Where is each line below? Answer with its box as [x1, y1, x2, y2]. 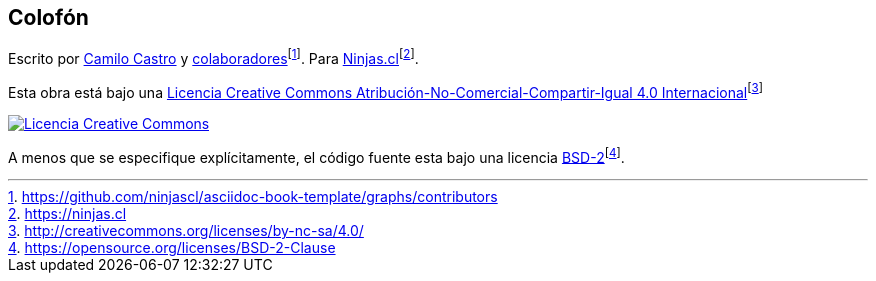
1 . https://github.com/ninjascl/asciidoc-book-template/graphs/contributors [8, 188, 498, 206]
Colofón [8, 5, 89, 30]
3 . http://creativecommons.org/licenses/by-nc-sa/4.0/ [8, 222, 364, 240]
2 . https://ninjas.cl [8, 205, 127, 223]
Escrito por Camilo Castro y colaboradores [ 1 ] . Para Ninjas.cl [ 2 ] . [8, 47, 419, 68]
